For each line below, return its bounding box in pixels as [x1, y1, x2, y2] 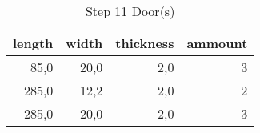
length [13, 34, 54, 52]
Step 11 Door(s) [85, 2, 175, 20]
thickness [115, 34, 174, 52]
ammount [186, 34, 248, 52]
